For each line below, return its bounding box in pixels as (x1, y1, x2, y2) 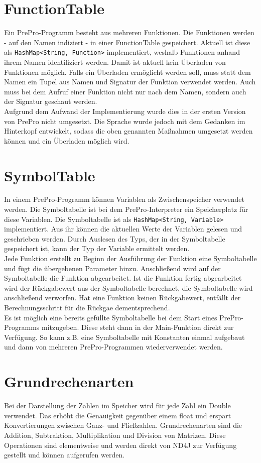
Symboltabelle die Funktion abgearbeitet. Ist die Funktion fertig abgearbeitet (4, 273, 242, 283)
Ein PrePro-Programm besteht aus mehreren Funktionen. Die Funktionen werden (4, 27, 254, 38)
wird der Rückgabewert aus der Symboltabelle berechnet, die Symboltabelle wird (4, 282, 253, 293)
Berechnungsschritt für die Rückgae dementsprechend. (4, 302, 170, 313)
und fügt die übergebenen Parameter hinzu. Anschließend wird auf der (4, 263, 221, 273)
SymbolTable (4, 165, 95, 185)
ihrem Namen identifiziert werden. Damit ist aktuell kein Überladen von (4, 56, 226, 67)
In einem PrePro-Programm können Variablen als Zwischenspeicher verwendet (4, 194, 245, 204)
